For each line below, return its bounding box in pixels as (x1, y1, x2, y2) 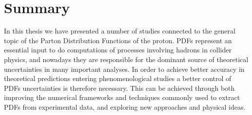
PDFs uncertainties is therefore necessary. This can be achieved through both (4, 82, 235, 93)
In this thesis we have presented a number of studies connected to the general (4, 26, 235, 36)
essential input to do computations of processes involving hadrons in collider (4, 45, 232, 55)
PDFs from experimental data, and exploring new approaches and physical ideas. (4, 101, 246, 112)
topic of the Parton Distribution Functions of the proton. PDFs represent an (4, 35, 232, 45)
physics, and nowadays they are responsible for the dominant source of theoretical (4, 54, 249, 64)
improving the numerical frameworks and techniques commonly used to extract (4, 92, 240, 102)
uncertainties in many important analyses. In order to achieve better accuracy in (4, 64, 245, 74)
